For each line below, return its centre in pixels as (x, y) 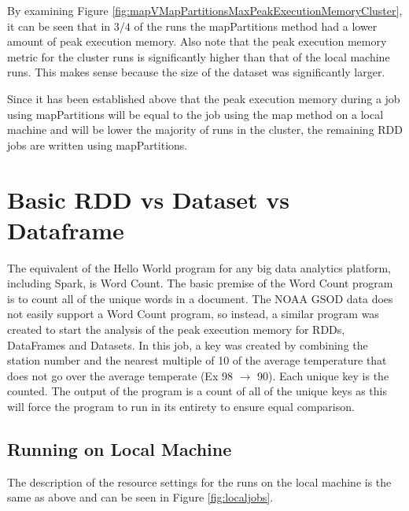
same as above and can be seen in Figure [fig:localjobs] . (140, 497)
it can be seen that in (59, 26)
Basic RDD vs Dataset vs (148, 199)
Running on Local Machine (120, 448)
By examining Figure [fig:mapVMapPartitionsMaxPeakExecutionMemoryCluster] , (205, 10)
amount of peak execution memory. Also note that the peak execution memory (197, 41)
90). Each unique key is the (323, 375)
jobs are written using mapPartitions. (98, 144)
